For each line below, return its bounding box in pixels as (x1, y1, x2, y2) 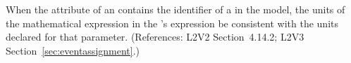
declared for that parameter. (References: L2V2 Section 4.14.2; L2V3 (6, 29, 304, 44)
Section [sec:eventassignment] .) (6, 43, 140, 57)
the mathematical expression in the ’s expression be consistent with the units (6, 15, 338, 30)
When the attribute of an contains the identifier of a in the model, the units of (6, 2, 345, 16)
